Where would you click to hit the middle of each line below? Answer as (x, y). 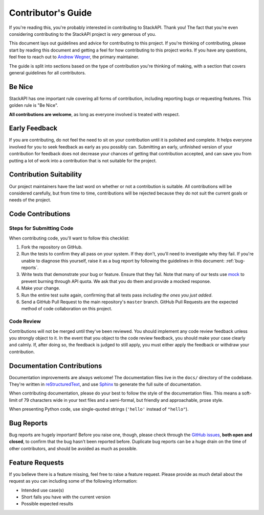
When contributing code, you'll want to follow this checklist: (69, 238)
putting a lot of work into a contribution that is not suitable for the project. (83, 160)
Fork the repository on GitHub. (52, 247)
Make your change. (41, 288)
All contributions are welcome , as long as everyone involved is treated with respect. (95, 114)
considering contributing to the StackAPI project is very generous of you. (83, 34)
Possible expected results (47, 504)
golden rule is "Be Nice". (34, 105)
